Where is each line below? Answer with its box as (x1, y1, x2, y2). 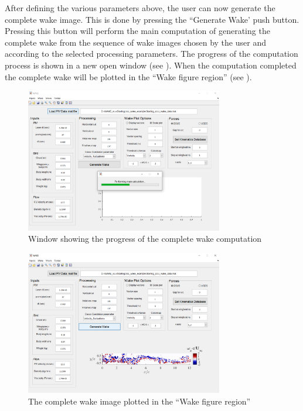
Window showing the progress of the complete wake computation (28, 232, 262, 245)
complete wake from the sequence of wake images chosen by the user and (5, 36, 266, 48)
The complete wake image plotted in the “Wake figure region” (28, 395, 251, 407)
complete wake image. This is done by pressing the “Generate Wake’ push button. (5, 13, 299, 25)
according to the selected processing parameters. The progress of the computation (5, 47, 298, 60)
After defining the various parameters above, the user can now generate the (5, 2, 275, 13)
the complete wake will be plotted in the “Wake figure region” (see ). (5, 70, 252, 83)
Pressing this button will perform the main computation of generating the (5, 25, 270, 37)
